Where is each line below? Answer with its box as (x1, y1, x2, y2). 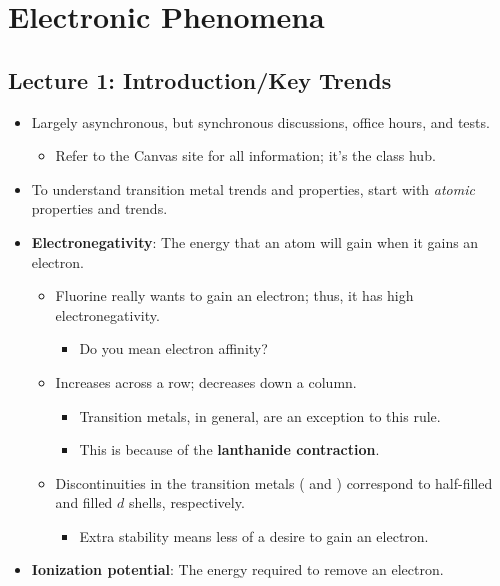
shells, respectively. (129, 492, 245, 513)
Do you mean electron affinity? (79, 338, 268, 359)
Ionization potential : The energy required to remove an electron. (31, 559, 444, 580)
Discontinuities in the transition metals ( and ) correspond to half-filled (55, 472, 493, 493)
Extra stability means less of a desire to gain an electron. (79, 525, 429, 546)
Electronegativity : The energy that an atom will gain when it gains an (31, 231, 479, 252)
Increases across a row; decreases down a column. (55, 371, 357, 392)
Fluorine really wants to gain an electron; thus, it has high (55, 285, 414, 306)
